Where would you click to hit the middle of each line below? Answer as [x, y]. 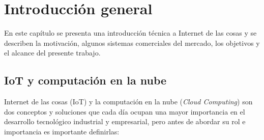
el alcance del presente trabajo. [52, 53]
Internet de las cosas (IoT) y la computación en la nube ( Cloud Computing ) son [128, 102]
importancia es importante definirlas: [62, 131]
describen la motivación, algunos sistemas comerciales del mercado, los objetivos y [132, 43]
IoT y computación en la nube [85, 80]
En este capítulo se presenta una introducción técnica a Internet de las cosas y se [130, 33]
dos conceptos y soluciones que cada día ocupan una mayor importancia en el [125, 111]
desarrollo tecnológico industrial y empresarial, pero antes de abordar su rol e [125, 121]
